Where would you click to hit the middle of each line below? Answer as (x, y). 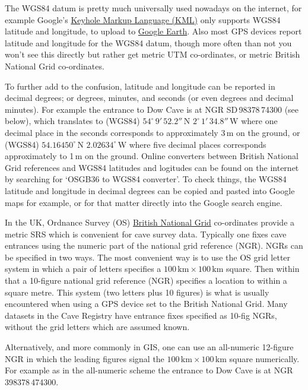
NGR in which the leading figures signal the (85, 358)
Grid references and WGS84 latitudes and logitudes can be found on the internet (152, 167)
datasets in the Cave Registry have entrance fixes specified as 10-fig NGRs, (141, 315)
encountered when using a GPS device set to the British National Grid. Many (146, 304)
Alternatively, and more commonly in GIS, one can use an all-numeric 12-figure (149, 347)
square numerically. (264, 358)
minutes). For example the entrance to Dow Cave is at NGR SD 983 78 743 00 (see (152, 109)
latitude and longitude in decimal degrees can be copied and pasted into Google (150, 190)
